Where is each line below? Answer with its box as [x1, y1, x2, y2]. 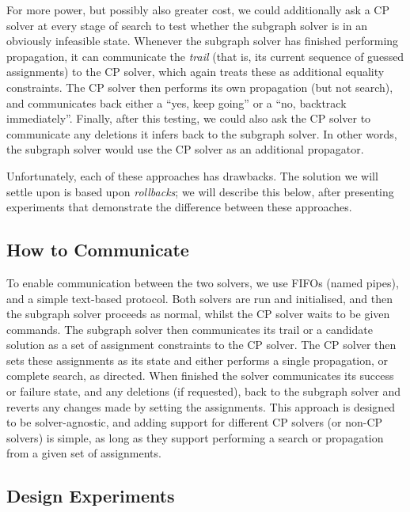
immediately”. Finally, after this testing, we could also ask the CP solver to [6, 110, 371, 127]
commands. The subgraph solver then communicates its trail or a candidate [6, 320, 373, 337]
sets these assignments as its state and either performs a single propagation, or [6, 351, 389, 368]
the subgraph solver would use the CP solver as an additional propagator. [6, 141, 364, 157]
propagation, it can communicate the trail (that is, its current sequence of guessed [6, 47, 404, 64]
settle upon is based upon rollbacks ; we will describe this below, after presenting [6, 183, 394, 199]
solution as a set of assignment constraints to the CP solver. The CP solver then [6, 336, 397, 353]
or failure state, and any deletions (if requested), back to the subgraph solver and [6, 383, 401, 400]
